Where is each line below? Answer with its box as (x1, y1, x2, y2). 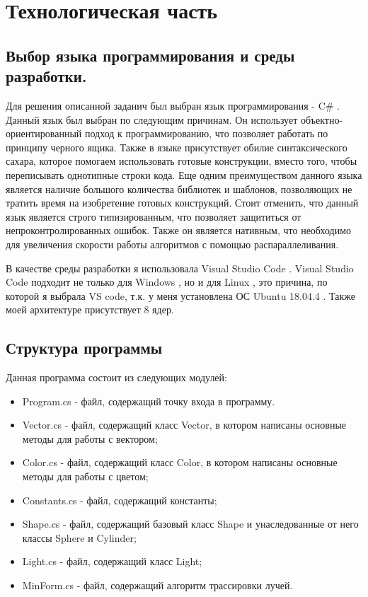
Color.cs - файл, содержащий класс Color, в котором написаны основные (22, 455, 338, 470)
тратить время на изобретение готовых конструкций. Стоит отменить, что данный (6, 195, 359, 210)
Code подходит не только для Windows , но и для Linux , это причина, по (6, 274, 328, 289)
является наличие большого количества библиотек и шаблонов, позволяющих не (6, 181, 352, 196)
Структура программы (6, 337, 163, 359)
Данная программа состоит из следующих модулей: (6, 370, 227, 385)
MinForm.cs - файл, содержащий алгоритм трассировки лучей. (22, 578, 293, 593)
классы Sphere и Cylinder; (22, 530, 137, 545)
